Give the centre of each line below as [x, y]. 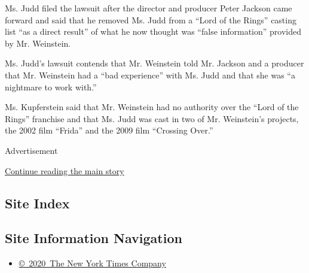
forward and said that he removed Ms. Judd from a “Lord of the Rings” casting [151, 19]
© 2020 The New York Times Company [92, 263]
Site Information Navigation [94, 238]
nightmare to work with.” [51, 87]
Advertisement [31, 150]
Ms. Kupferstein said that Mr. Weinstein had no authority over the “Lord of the [152, 107]
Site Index [37, 203]
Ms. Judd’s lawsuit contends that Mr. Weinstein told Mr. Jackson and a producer [154, 63]
